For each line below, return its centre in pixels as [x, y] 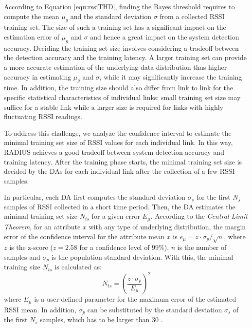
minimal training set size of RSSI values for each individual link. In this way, [118, 142]
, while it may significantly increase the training [171, 76]
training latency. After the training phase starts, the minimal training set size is [123, 161]
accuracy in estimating [38, 76]
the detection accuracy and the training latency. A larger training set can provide [125, 57]
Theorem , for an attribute [42, 226]
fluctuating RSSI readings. [43, 116]
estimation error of [32, 36]
